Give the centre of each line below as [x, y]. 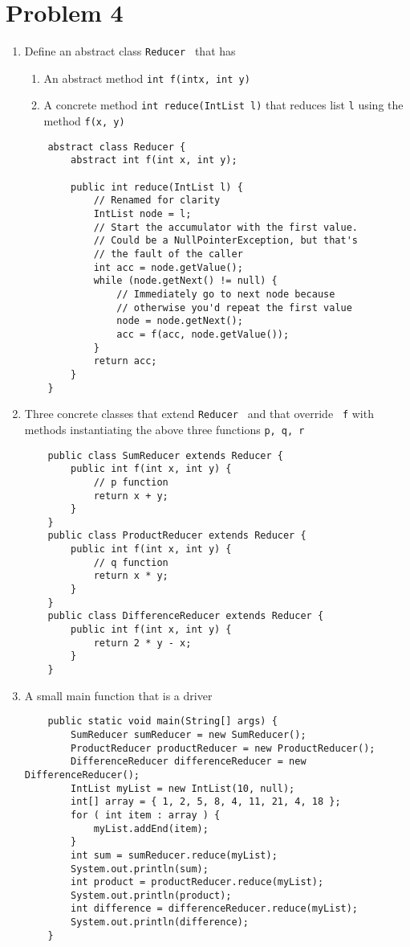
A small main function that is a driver [118, 695]
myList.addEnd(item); [151, 828]
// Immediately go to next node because [226, 294]
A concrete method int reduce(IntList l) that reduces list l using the [223, 105]
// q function [131, 562]
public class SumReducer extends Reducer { [165, 455]
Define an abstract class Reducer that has [130, 51]
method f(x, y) [84, 121]
